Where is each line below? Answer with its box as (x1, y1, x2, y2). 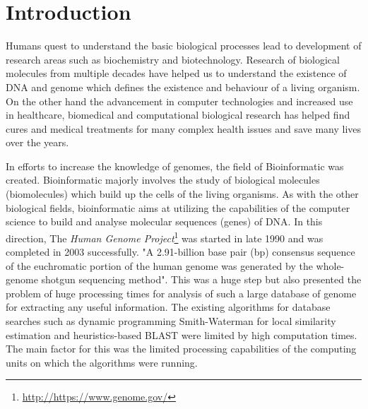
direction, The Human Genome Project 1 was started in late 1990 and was (6, 228, 324, 245)
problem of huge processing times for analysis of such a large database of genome (6, 285, 357, 300)
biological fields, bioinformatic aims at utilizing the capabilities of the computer (6, 200, 350, 215)
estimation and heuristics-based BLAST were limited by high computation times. (6, 327, 357, 342)
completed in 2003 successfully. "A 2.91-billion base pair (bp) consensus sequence (6, 244, 355, 259)
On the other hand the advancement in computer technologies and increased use (6, 93, 353, 108)
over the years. (6, 135, 69, 150)
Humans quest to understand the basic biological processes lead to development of (6, 38, 362, 53)
